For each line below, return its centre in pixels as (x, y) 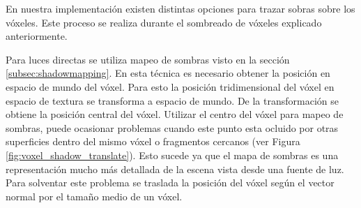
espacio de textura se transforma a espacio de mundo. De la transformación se (172, 100)
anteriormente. (37, 36)
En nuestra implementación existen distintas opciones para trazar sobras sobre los (180, 8)
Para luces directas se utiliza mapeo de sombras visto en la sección (148, 59)
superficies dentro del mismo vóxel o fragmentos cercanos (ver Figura (153, 141)
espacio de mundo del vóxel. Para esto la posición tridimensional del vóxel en (170, 86)
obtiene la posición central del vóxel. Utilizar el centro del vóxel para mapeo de (175, 114)
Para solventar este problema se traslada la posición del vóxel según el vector (170, 183)
